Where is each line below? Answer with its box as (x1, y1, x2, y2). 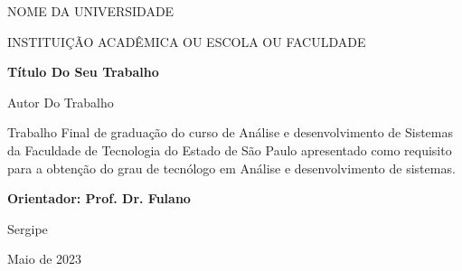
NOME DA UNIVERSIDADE (7, 2, 174, 20)
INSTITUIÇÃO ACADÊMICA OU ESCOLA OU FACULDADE (7, 32, 366, 51)
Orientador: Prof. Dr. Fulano (7, 189, 191, 208)
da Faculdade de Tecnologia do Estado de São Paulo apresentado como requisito (7, 140, 452, 159)
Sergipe (7, 219, 48, 238)
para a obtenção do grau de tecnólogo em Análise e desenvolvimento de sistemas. (7, 158, 456, 177)
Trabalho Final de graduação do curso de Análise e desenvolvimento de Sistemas (7, 123, 454, 142)
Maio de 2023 (7, 249, 82, 268)
